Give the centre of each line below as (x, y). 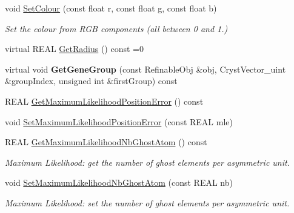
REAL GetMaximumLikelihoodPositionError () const (104, 101)
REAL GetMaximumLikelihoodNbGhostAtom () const (106, 142)
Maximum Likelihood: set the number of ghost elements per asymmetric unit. (147, 202)
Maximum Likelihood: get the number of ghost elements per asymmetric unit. (147, 162)
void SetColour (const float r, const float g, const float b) (111, 8)
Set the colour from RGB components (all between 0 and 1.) (116, 28)
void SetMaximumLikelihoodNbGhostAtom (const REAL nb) (119, 182)
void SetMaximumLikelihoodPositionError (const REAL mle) (119, 121)
